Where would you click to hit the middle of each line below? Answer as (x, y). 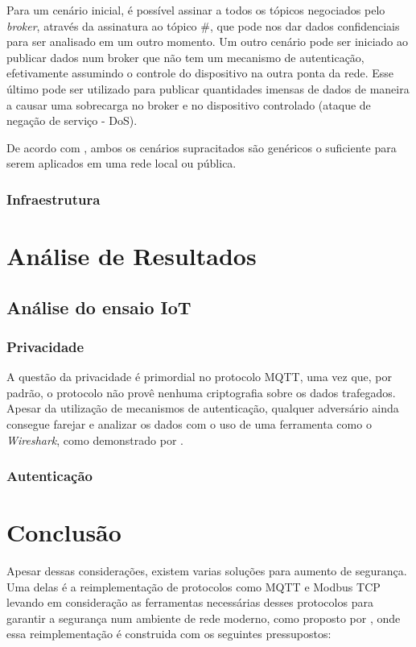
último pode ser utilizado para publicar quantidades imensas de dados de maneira (208, 88)
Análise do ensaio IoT (99, 307)
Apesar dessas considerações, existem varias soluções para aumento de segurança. (207, 571)
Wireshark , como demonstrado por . (95, 440)
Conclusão (64, 532)
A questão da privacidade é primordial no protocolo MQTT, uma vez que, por (200, 377)
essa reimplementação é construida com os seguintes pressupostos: (169, 634)
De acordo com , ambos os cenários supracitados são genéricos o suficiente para (202, 147)
